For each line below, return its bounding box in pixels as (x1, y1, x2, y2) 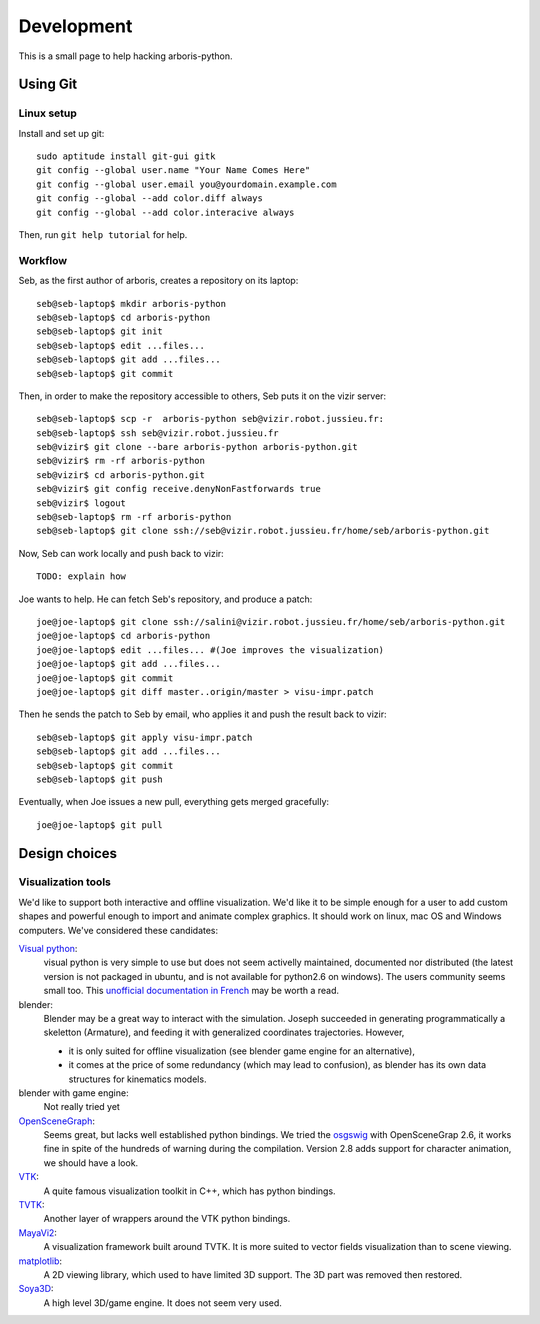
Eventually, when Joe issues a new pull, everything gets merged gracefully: (18, 796, 330, 808)
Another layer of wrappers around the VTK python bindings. (43, 1213, 291, 1225)
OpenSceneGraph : (18, 1115, 95, 1127)
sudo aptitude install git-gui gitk (36, 151, 216, 162)
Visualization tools (18, 875, 112, 889)
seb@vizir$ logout (36, 497, 127, 509)
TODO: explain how (36, 571, 127, 582)
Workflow (18, 253, 68, 267)
